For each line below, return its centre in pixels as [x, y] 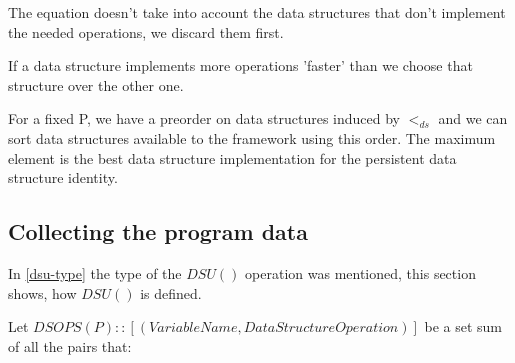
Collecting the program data [158, 231]
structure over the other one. [96, 84]
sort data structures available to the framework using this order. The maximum [252, 137]
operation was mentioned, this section [360, 272]
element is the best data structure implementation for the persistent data [232, 157]
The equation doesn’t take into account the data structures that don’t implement [257, 12]
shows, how [42, 292]
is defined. [171, 292]
